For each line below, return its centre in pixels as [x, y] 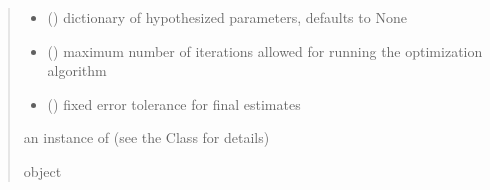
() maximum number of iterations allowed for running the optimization [265, 50]
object [42, 170]
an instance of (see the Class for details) [146, 137]
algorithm [77, 70]
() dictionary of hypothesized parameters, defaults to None [227, 17]
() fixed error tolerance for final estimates [174, 103]
